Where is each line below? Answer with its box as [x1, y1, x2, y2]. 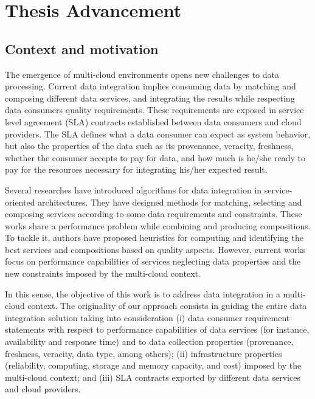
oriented [5, 195, 35, 208]
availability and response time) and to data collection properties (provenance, [5, 335, 294, 348]
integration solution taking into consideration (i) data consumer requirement [5, 311, 290, 324]
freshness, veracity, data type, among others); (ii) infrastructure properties [5, 347, 282, 359]
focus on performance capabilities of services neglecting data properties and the [5, 255, 301, 268]
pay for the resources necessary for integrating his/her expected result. [5, 163, 268, 176]
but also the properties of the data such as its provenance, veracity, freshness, [5, 139, 294, 152]
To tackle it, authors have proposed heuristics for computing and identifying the [5, 231, 303, 244]
